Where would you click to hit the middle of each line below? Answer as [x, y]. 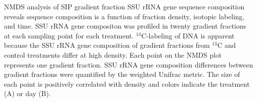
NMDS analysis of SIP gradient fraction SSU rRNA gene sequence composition [124, 6]
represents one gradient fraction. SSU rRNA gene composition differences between [128, 64]
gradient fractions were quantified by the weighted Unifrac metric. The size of [122, 74]
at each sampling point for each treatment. [69, 35]
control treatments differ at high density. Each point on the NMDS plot [113, 54]
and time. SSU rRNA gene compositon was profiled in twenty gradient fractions [125, 26]
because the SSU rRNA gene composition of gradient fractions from [107, 45]
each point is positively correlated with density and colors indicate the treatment [127, 84]
